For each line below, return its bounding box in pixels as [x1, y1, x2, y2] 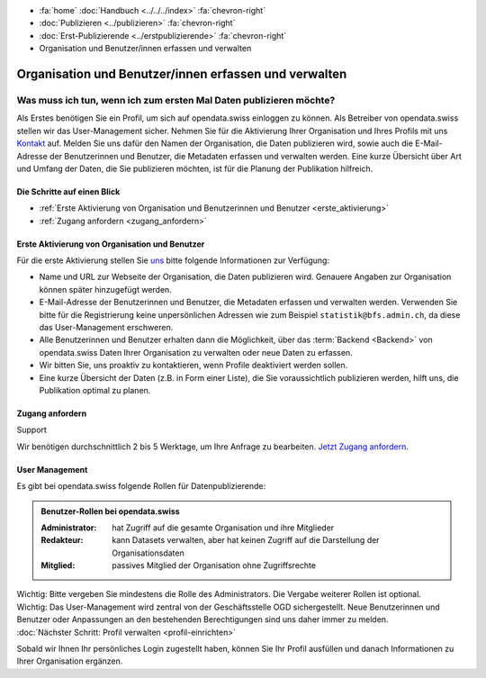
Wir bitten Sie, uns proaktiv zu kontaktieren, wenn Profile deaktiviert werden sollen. [39, 360, 348, 371]
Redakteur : [40, 535, 84, 546]
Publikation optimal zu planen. [39, 384, 151, 395]
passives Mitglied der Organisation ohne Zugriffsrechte [112, 560, 317, 571]
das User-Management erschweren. [39, 322, 174, 333]
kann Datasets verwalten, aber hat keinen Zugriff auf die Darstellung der [112, 535, 380, 546]
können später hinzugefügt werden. [39, 284, 173, 294]
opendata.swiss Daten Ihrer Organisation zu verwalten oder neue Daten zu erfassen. [39, 347, 353, 357]
